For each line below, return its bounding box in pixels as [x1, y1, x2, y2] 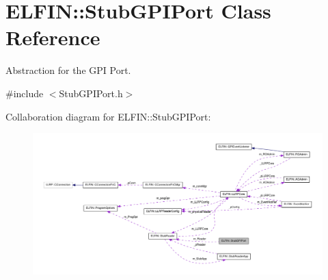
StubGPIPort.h [59, 86, 123, 100]
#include [5, 86, 44, 100]
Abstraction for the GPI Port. [5, 63, 131, 77]
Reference [5, 23, 100, 51]
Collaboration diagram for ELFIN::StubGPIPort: [5, 109, 211, 123]
